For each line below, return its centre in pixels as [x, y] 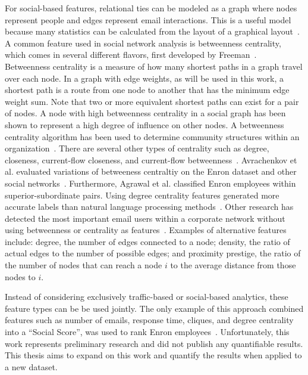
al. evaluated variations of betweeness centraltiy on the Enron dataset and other [151, 171]
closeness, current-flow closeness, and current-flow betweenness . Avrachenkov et [151, 159]
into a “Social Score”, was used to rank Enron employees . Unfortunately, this [147, 332]
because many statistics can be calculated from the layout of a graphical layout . [152, 31]
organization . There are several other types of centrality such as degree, [137, 148]
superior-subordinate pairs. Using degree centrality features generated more [142, 195]
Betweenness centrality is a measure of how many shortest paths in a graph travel [154, 66]
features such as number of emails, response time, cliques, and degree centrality [149, 320]
